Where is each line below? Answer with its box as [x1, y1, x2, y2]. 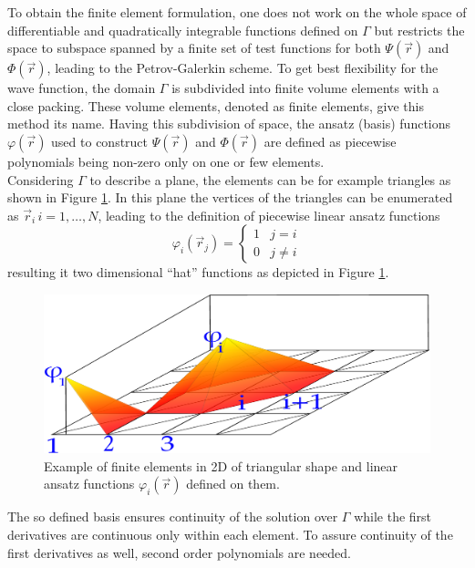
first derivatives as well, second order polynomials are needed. [7, 542, 352, 562]
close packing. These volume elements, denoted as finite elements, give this [7, 96, 424, 115]
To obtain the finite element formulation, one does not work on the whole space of [7, 3, 467, 21]
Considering [7, 170, 74, 189]
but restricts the [374, 20, 465, 39]
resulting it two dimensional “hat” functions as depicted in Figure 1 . [7, 263, 389, 282]
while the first [354, 507, 432, 526]
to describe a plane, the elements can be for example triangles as [89, 170, 451, 189]
